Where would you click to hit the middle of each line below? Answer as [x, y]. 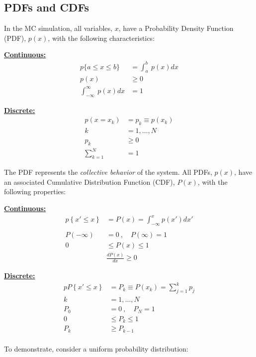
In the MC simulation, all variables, [58, 28]
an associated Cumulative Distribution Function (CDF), [89, 181]
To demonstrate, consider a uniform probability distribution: [96, 348]
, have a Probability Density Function [176, 28]
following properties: [35, 191]
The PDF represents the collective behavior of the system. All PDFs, [108, 172]
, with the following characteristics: [101, 38]
